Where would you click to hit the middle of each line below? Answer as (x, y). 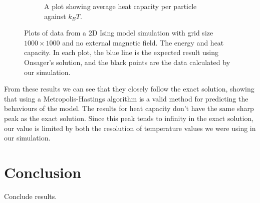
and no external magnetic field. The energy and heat (143, 42)
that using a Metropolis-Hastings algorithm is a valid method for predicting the (126, 98)
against (55, 16)
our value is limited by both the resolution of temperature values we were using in (130, 128)
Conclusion (43, 172)
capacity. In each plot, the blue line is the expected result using (121, 52)
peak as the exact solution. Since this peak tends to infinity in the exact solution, (129, 118)
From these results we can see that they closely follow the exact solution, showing (129, 89)
